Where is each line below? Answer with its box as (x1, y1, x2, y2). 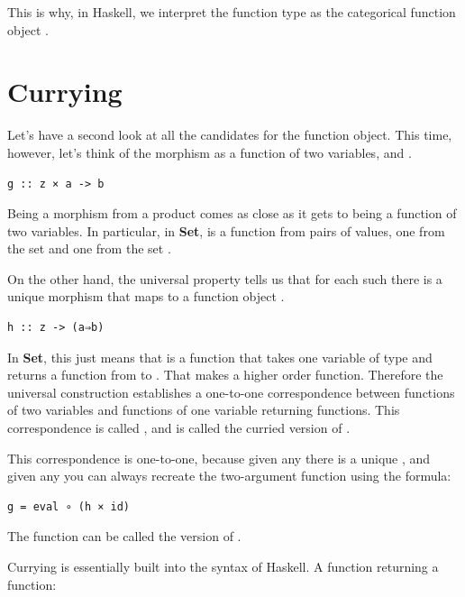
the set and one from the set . (7, 239, 171, 258)
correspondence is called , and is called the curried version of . (7, 418, 351, 437)
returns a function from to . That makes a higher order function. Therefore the (7, 365, 443, 384)
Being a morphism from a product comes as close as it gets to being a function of (7, 204, 457, 223)
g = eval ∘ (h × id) (7, 500, 131, 513)
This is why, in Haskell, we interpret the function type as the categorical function (7, 3, 456, 21)
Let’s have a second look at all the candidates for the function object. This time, (7, 125, 452, 144)
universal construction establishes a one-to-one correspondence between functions (7, 382, 455, 401)
